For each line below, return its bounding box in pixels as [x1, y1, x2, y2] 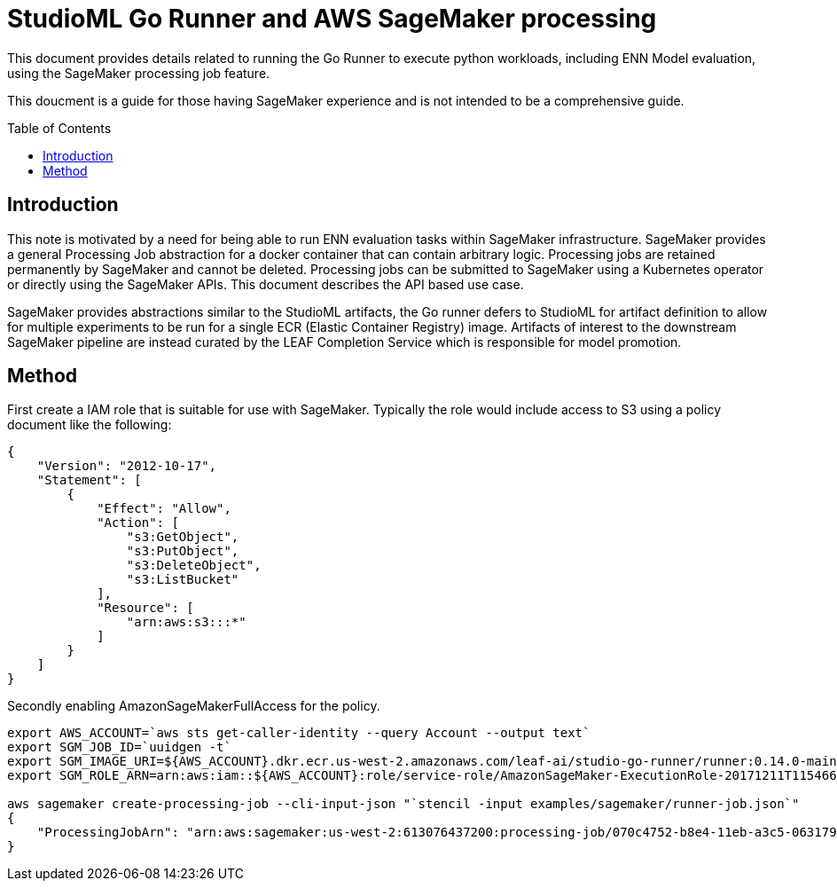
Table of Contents [7, 120, 112, 136]
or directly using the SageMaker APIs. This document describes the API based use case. [7, 276, 524, 292]
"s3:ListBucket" [126, 572, 239, 587]
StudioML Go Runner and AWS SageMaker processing [7, 4, 657, 34]
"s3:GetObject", [126, 530, 239, 545]
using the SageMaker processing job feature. [7, 65, 270, 81]
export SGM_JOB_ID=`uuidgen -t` [7, 740, 231, 755]
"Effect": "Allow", [97, 501, 231, 516]
